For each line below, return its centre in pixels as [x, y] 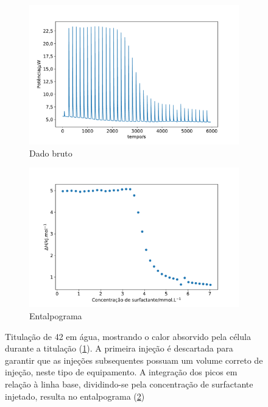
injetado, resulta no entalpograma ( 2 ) [75, 396]
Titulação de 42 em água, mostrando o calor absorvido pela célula [128, 336]
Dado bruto [51, 153]
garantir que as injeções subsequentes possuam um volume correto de [134, 360]
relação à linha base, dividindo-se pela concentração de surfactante [129, 384]
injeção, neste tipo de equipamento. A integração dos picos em [121, 372]
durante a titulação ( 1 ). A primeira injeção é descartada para [119, 348]
